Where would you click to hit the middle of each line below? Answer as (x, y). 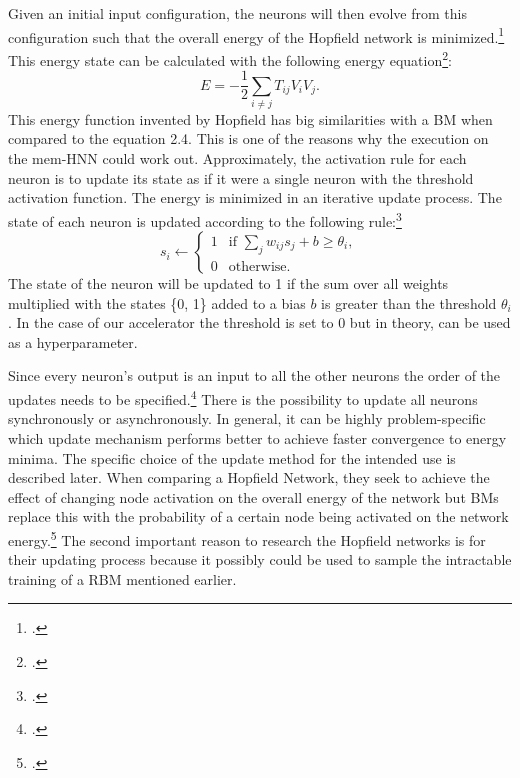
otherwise (257, 266)
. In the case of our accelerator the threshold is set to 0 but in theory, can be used (259, 322)
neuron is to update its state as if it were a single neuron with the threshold (241, 177)
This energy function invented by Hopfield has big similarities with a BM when (250, 118)
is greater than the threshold (409, 302)
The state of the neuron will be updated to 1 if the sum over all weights (228, 283)
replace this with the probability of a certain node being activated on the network (258, 516)
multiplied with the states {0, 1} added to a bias (157, 302)
